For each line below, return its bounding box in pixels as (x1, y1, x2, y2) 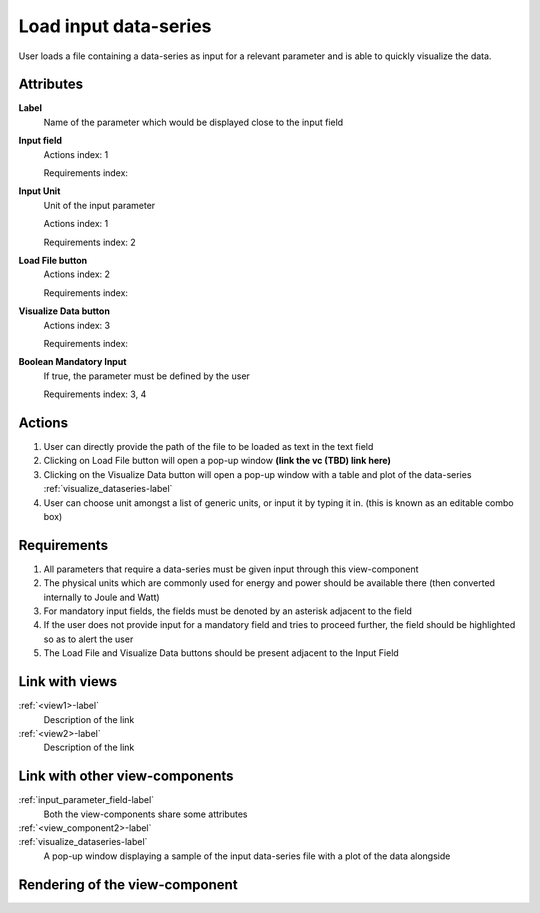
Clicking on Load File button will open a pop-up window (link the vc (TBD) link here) (43, 455, 392, 467)
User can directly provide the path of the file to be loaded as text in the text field (43, 441, 374, 452)
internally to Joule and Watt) (43, 591, 160, 603)
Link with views (18, 673, 118, 690)
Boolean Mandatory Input (18, 356, 127, 368)
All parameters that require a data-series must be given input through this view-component (43, 563, 419, 575)
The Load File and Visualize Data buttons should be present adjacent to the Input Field (43, 647, 399, 659)
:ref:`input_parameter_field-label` (18, 794, 155, 806)
